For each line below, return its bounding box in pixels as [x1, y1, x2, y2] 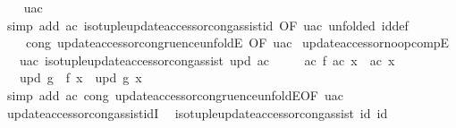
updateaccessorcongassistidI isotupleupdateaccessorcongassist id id [6, 103, 388, 122]
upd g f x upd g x [19, 68, 142, 87]
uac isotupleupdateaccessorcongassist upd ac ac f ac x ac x [19, 50, 395, 69]
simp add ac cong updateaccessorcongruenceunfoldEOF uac [6, 85, 344, 104]
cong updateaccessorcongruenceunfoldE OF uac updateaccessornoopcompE [25, 33, 450, 52]
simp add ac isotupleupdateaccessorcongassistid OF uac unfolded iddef [6, 15, 409, 34]
